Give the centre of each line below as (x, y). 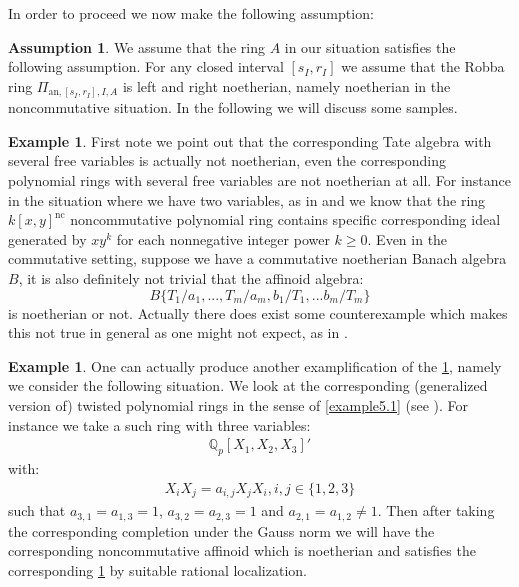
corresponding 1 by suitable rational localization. (157, 569)
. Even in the (407, 238)
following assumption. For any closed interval (146, 66)
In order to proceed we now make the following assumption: (191, 13)
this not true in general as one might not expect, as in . (178, 332)
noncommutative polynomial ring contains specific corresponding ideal (285, 219)
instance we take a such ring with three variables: (159, 424)
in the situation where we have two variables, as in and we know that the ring (247, 199)
